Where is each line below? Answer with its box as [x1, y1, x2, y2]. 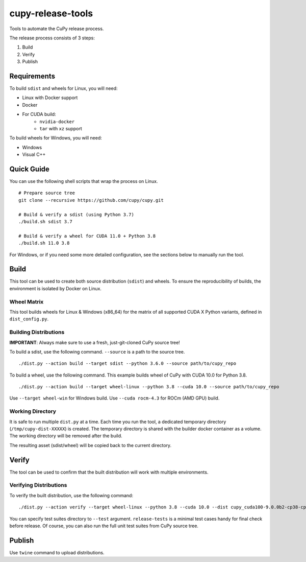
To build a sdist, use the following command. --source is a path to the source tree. [9, 348, 185, 355]
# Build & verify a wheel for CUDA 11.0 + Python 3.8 [18, 233, 156, 239]
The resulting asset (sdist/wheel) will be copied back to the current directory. [9, 442, 172, 448]
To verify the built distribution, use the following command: [9, 492, 134, 498]
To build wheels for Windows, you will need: [9, 135, 102, 141]
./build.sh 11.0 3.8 [18, 240, 70, 246]
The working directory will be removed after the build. [9, 433, 122, 439]
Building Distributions [9, 329, 65, 336]
